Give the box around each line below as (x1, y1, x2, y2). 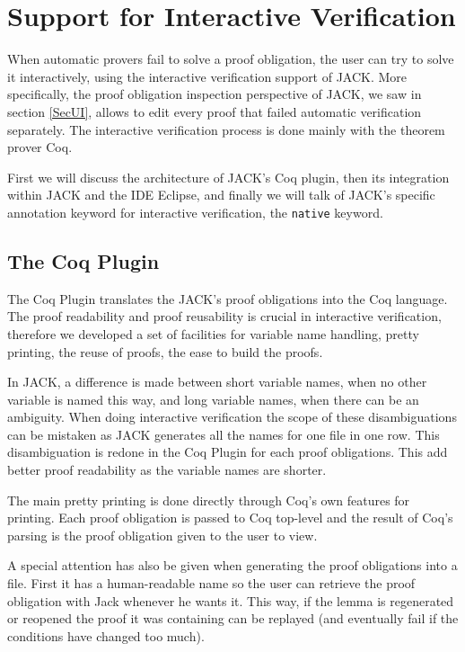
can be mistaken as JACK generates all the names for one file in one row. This (7, 424, 440, 443)
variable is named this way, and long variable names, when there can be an (7, 389, 419, 408)
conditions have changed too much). (7, 626, 205, 645)
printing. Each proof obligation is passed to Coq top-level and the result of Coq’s (7, 508, 453, 527)
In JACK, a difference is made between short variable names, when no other (7, 372, 427, 391)
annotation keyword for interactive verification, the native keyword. (7, 202, 383, 221)
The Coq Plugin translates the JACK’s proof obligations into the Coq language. (7, 289, 448, 308)
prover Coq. (7, 138, 73, 156)
